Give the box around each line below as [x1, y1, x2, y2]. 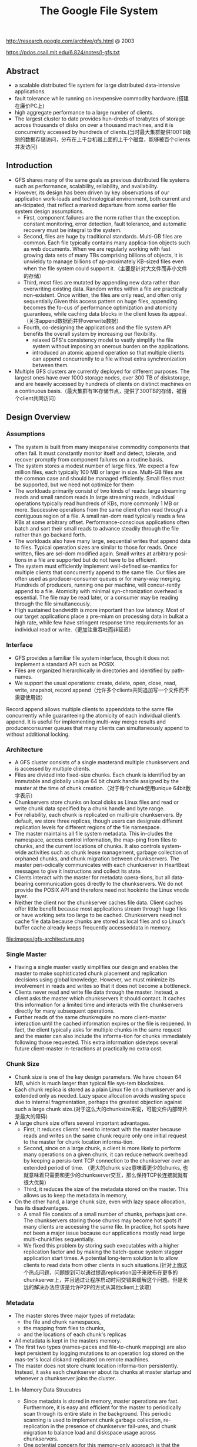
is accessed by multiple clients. [14, 765, 91, 772]
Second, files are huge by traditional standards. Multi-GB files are [23, 233, 182, 240]
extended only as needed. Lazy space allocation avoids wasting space [14, 1092, 186, 1099]
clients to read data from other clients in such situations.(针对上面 [23, 1261, 182, 1268]
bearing [14, 880, 34, 888]
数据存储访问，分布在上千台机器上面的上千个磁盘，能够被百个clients [25, 136, 191, 143]
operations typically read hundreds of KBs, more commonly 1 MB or [14, 500, 179, 507]
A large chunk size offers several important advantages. [14, 1119, 151, 1127]
